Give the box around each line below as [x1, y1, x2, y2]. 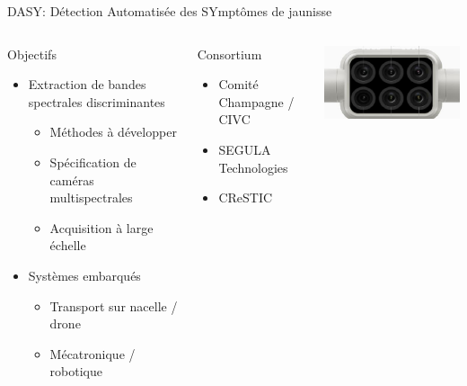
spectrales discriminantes [28, 92, 165, 111]
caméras [49, 170, 94, 189]
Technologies [218, 157, 288, 176]
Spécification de [49, 152, 137, 171]
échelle [49, 236, 86, 255]
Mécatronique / [49, 344, 136, 363]
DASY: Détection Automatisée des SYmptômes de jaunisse [7, 2, 332, 20]
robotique [49, 362, 102, 381]
